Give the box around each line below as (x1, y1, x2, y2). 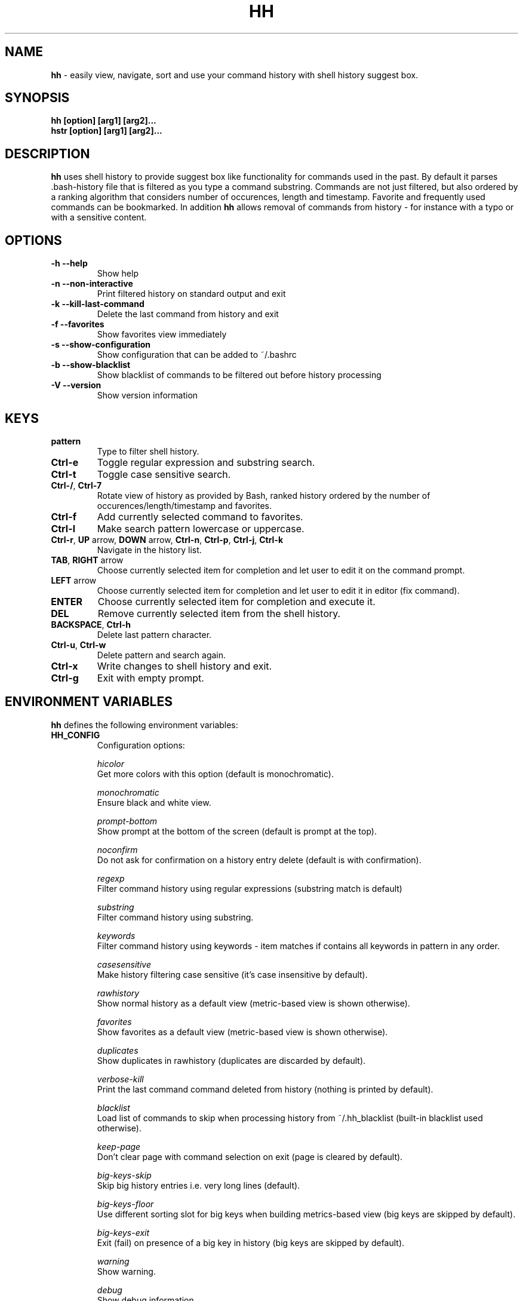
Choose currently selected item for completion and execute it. (97, 595, 376, 607)
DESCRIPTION (5, 146, 90, 161)
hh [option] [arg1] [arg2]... (51, 115, 156, 126)
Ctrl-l (51, 522, 76, 535)
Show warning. (97, 1266, 156, 1277)
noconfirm (97, 844, 138, 855)
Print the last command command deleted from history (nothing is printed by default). (97, 1084, 433, 1094)
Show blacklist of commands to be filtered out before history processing (97, 370, 382, 381)
